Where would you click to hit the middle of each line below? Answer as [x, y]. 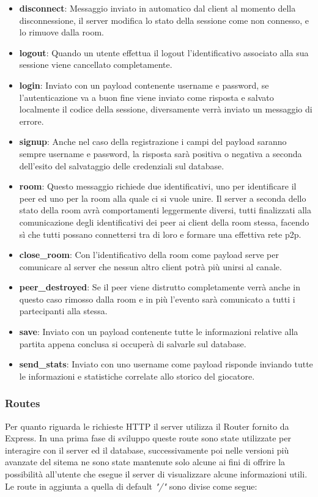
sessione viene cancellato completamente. [96, 64]
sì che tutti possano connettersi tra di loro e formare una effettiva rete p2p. [160, 234]
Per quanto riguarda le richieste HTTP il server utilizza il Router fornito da [147, 426]
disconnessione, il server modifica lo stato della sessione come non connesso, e [164, 20]
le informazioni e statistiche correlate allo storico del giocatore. [137, 376]
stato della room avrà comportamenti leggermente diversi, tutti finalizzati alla [165, 210]
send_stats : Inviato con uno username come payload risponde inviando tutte [166, 364]
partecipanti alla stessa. [63, 311]
